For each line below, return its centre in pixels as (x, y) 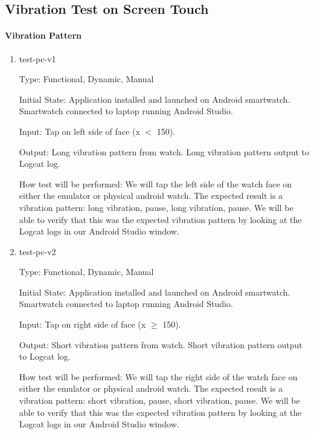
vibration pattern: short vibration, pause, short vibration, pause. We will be (159, 400)
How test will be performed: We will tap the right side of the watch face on (158, 376)
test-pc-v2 (37, 251)
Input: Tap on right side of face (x (82, 324)
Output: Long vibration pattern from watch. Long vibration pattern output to (164, 151)
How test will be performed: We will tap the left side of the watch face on (155, 183)
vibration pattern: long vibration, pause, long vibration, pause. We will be (156, 207)
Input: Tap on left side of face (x (79, 131)
